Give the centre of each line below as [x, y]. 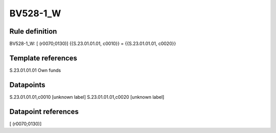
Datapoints [27, 85]
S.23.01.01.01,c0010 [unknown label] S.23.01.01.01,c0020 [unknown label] [87, 97]
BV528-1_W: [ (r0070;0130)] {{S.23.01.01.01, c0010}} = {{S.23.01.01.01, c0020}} [93, 44]
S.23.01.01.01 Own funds [35, 70]
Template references [43, 58]
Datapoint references [44, 111]
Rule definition [33, 31]
